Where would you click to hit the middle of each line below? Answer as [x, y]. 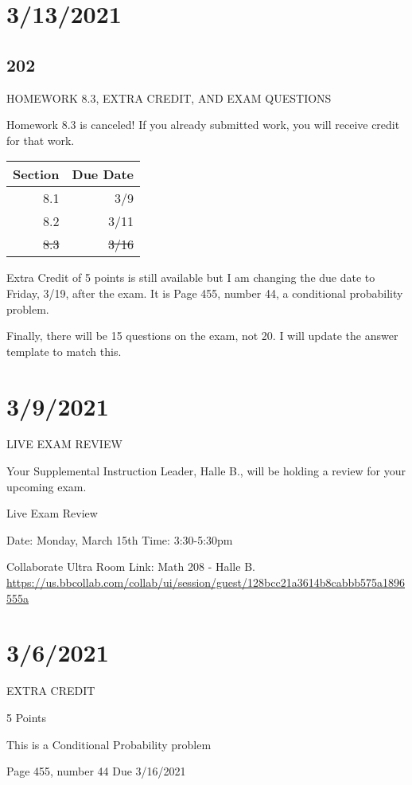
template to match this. [64, 351]
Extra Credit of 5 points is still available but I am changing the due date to [191, 277]
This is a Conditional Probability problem [109, 744]
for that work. [41, 140]
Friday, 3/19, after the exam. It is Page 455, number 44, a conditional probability [205, 293]
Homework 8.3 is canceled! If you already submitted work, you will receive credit [203, 125]
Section [36, 174]
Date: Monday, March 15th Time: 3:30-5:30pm [120, 539]
